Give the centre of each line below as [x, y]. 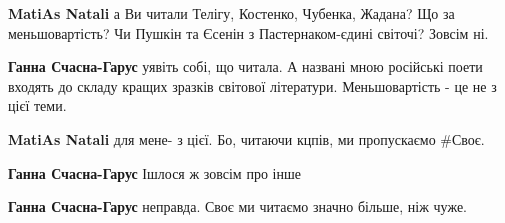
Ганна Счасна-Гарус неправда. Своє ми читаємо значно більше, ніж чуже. [238, 206]
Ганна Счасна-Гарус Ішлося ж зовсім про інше [154, 172]
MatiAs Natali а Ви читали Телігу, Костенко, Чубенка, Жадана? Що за [231, 13]
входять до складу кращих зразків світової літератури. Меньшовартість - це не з [252, 85]
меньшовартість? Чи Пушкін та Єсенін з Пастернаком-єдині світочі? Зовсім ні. [248, 32]
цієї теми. [37, 105]
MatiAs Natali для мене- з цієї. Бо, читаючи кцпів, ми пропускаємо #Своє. [246, 138]
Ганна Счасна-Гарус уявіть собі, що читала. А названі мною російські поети [245, 66]
